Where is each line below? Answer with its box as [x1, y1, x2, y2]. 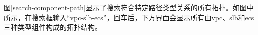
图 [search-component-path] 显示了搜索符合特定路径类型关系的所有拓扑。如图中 [4, 2, 254, 12]
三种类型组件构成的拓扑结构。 [4, 22, 102, 32]
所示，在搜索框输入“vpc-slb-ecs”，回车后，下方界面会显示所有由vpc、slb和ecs [4, 12, 254, 22]
